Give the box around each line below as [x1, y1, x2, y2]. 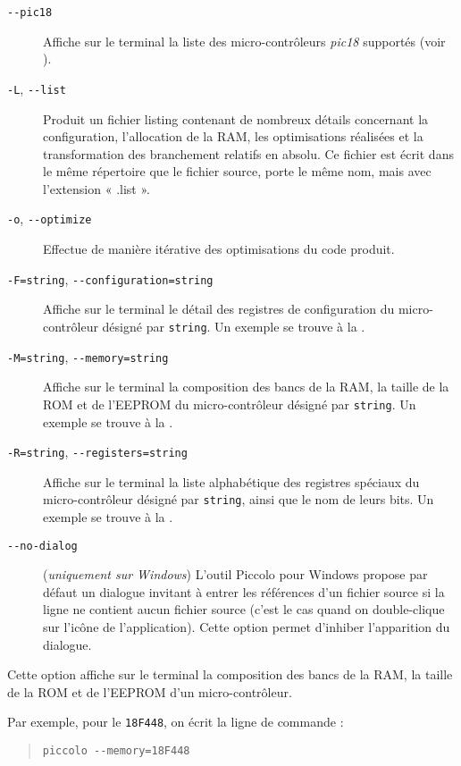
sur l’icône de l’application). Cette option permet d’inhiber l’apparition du [43, 618, 450, 636]
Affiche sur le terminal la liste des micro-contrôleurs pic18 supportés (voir [43, 31, 446, 50]
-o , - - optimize [7, 209, 92, 228]
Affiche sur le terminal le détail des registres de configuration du [43, 299, 395, 318]
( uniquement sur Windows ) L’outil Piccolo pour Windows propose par [43, 565, 428, 584]
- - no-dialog [7, 539, 78, 552]
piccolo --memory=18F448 [42, 745, 190, 758]
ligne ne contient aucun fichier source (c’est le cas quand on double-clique [43, 600, 445, 619]
